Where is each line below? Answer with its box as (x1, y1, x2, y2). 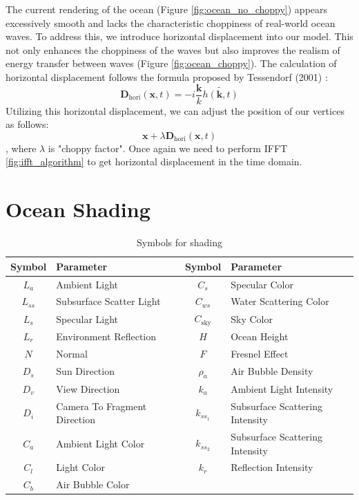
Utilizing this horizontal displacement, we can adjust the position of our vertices (6, 103, 345, 118)
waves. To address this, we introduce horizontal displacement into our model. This (6, 29, 353, 44)
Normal (56, 346, 88, 360)
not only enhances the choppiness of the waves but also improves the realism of (6, 42, 340, 57)
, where (6, 140, 37, 155)
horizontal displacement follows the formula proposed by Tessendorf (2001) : (6, 69, 328, 84)
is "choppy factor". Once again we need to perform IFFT (48, 140, 288, 155)
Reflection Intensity (231, 460, 313, 474)
